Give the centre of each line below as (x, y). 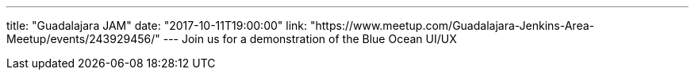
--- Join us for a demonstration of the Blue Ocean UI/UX (310, 39)
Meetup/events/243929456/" (83, 39)
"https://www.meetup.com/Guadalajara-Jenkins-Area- (452, 25)
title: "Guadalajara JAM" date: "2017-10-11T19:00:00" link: (157, 25)
